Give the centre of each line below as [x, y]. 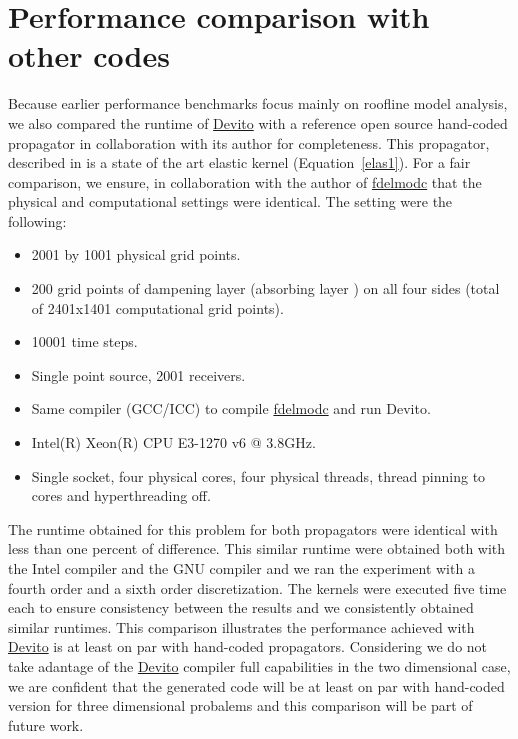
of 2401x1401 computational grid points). [157, 307]
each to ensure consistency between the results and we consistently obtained [241, 607]
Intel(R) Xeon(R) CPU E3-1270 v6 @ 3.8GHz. [173, 442]
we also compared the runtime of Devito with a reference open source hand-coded [258, 122]
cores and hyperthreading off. [121, 495]
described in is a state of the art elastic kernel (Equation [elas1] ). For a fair [239, 162]
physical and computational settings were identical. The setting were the [230, 201]
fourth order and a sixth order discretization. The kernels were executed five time [257, 587]
